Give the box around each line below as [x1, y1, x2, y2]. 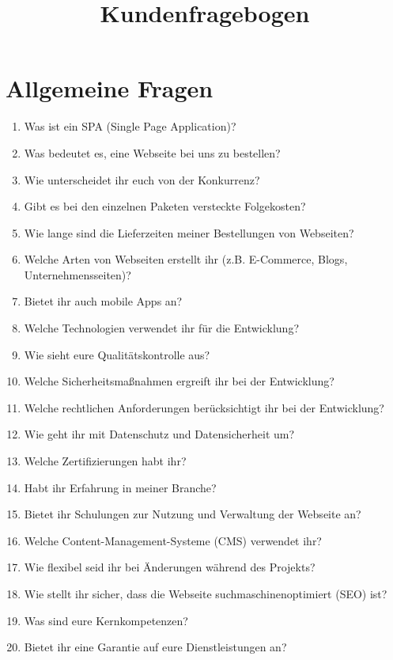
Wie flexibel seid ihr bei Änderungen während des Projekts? [24, 559, 316, 575]
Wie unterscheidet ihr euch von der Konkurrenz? [24, 171, 260, 188]
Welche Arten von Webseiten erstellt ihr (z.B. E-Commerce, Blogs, [24, 251, 348, 267]
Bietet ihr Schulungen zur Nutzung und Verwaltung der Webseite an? [24, 506, 361, 522]
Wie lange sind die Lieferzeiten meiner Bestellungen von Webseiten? [24, 224, 354, 241]
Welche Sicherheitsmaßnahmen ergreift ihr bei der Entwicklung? [24, 373, 334, 389]
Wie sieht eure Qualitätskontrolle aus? [24, 346, 210, 362]
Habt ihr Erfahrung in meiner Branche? [24, 479, 217, 495]
